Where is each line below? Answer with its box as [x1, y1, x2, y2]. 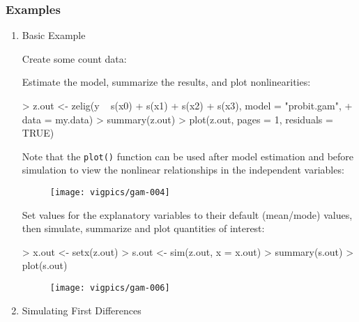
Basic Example [22, 28, 86, 43]
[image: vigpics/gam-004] [49, 187, 170, 198]
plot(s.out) [22, 258, 68, 273]
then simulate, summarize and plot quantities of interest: [22, 221, 265, 236]
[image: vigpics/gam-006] [49, 283, 170, 293]
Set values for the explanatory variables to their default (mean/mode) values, [22, 207, 353, 222]
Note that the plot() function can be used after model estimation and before [22, 148, 354, 163]
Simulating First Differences [22, 302, 142, 317]
